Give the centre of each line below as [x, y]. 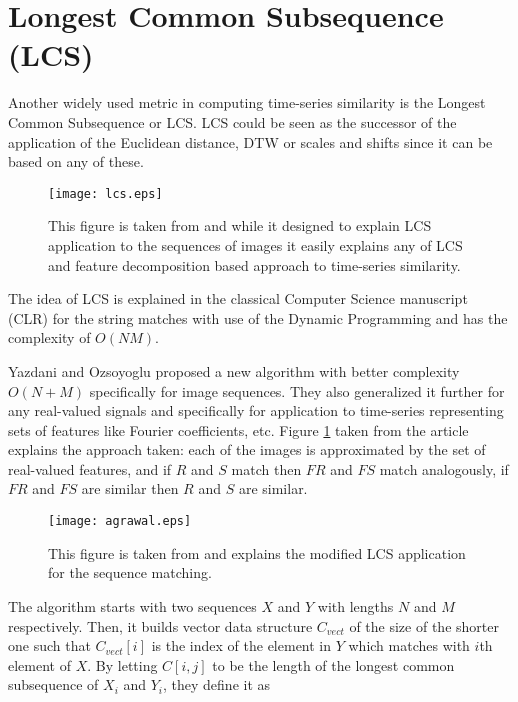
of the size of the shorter [424, 625]
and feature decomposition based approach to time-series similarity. [254, 264]
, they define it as [217, 684]
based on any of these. [76, 161]
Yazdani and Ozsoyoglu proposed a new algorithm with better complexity [234, 370]
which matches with [409, 645]
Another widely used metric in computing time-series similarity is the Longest [247, 102]
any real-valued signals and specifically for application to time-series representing [256, 410]
